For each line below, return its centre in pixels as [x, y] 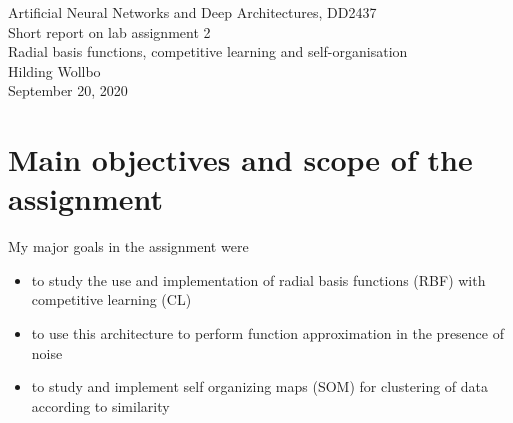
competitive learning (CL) [111, 299]
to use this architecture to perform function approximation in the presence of [268, 333]
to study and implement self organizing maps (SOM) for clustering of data [260, 386]
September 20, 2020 [68, 90]
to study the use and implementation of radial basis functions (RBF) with [258, 279]
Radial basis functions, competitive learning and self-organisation [208, 51]
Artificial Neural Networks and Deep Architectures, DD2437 [192, 12]
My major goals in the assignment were [128, 246]
